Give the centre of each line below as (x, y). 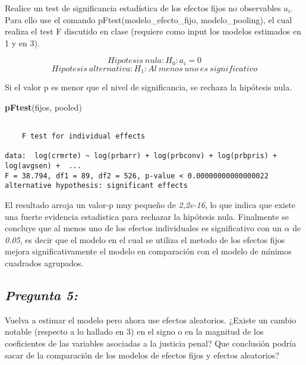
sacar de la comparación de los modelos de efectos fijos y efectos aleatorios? (142, 355)
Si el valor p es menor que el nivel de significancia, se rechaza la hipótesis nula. (149, 87)
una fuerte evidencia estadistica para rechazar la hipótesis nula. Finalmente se (147, 216)
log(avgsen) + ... (43, 166)
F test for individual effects (83, 136)
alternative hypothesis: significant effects (96, 186)
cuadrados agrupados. (44, 263)
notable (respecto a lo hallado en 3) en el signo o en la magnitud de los (134, 331)
